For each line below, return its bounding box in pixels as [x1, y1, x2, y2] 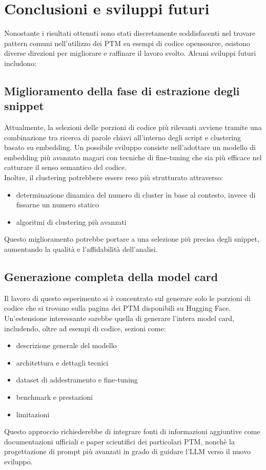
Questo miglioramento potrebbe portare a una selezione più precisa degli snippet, [4, 233, 259, 244]
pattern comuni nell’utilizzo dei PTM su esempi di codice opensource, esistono [4, 37, 250, 48]
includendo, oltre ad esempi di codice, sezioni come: [4, 323, 166, 333]
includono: [4, 57, 37, 68]
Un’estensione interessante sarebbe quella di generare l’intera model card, [4, 313, 234, 324]
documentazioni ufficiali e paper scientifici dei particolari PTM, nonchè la [4, 436, 235, 446]
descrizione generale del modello [16, 340, 117, 351]
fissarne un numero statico [16, 199, 99, 210]
